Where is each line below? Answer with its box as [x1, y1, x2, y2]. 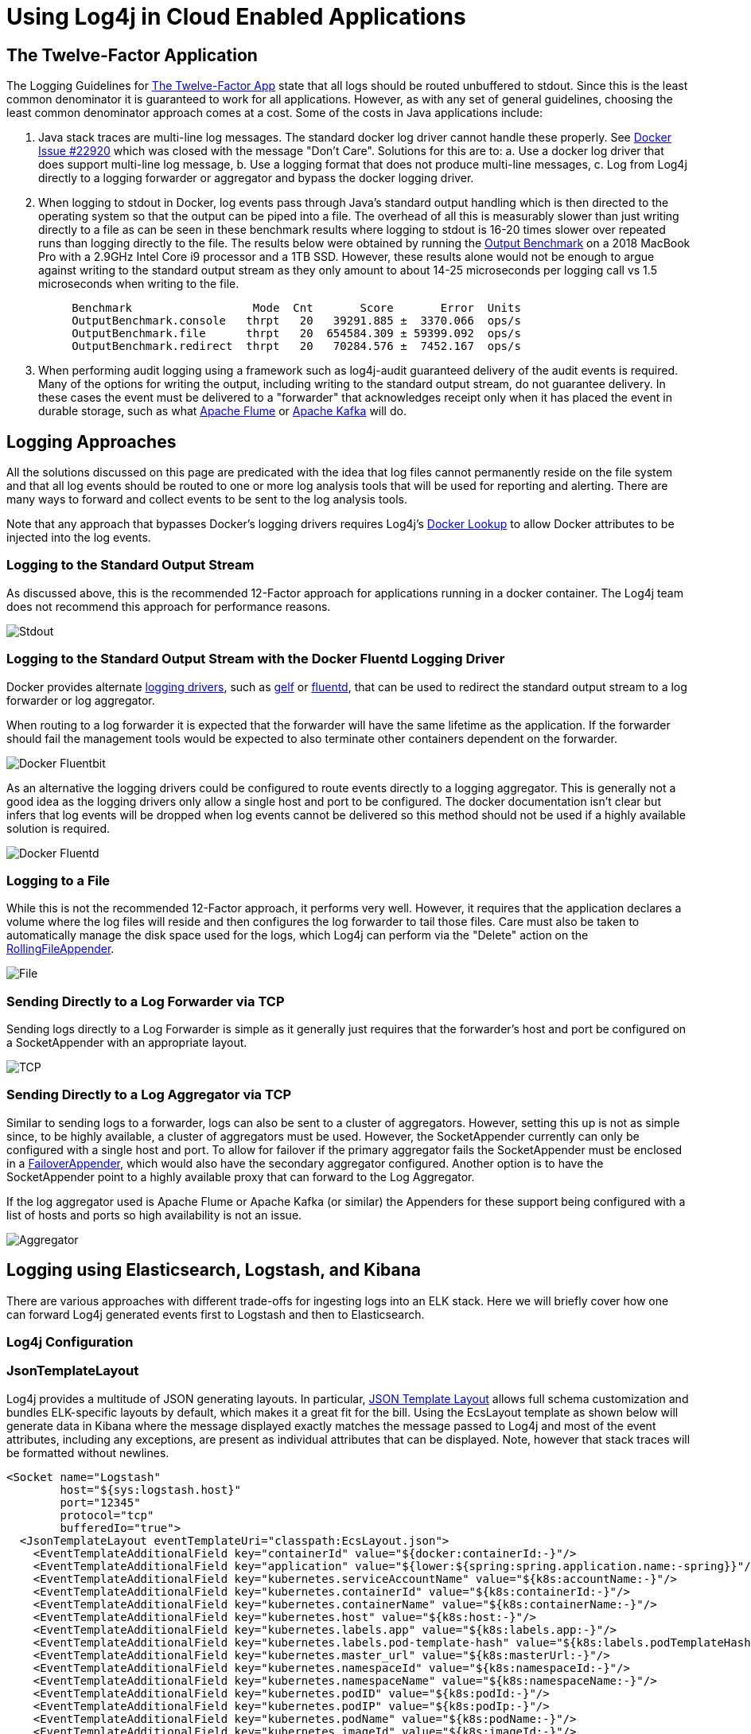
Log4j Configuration [6, 1333, 134, 1350]
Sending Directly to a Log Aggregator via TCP [6, 1087, 292, 1103]
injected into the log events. [6, 531, 151, 545]
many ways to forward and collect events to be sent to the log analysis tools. [6, 492, 407, 507]
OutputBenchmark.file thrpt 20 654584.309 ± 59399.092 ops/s [72, 327, 521, 340]
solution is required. [6, 821, 110, 835]
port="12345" [60, 1495, 141, 1509]
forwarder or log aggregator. [6, 693, 155, 707]
